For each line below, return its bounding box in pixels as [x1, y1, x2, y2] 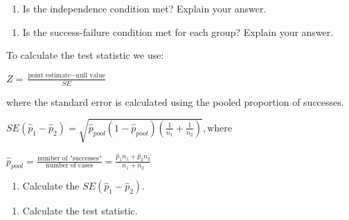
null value [75, 72, 105, 80]
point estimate [28, 72, 71, 80]
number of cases [46, 162, 93, 169]
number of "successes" [37, 155, 102, 163]
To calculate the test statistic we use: [6, 48, 164, 62]
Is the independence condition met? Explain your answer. [22, 1, 267, 15]
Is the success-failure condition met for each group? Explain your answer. [22, 24, 334, 39]
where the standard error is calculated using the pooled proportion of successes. [6, 94, 344, 109]
